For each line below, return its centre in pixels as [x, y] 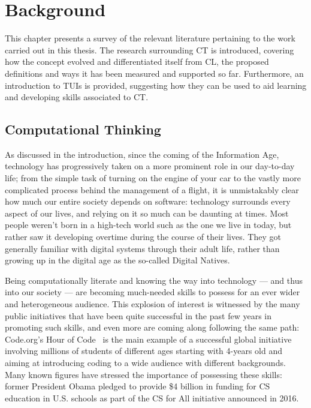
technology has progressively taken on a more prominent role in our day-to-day [150, 166]
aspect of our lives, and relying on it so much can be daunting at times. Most [147, 213]
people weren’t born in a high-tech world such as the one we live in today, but [148, 225]
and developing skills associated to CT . [77, 97]
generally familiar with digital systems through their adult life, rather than [142, 248]
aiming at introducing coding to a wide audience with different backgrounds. [145, 362]
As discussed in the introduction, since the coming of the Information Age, [142, 154]
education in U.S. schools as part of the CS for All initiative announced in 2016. [152, 397]
